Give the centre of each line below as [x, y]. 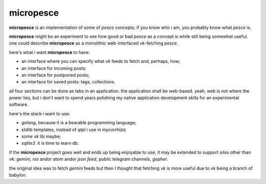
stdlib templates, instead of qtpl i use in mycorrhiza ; [74, 130]
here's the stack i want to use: [40, 113]
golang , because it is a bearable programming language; [79, 123]
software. [19, 105]
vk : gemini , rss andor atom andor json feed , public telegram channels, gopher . [89, 159]
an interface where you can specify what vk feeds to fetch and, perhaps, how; [101, 61]
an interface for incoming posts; [54, 68]
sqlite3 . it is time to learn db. [50, 143]
